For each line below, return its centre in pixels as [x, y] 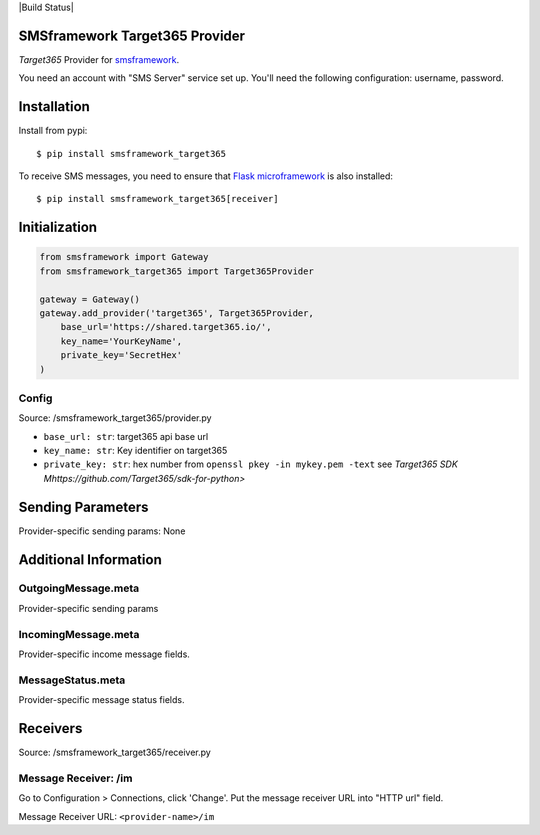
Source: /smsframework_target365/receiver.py [115, 752]
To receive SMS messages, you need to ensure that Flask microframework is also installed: [206, 176]
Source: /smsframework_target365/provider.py [115, 418]
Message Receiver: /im [75, 778]
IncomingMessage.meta [79, 634]
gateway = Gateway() [89, 299]
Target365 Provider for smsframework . [99, 59]
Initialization [58, 227]
